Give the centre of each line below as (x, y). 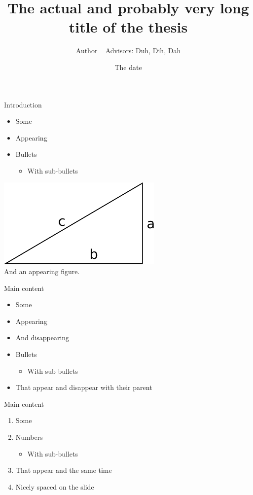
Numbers (29, 437)
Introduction (23, 104)
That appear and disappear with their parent (84, 387)
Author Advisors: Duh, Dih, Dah (128, 51)
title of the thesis (128, 27)
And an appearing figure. (42, 271)
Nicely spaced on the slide (55, 486)
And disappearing (42, 337)
